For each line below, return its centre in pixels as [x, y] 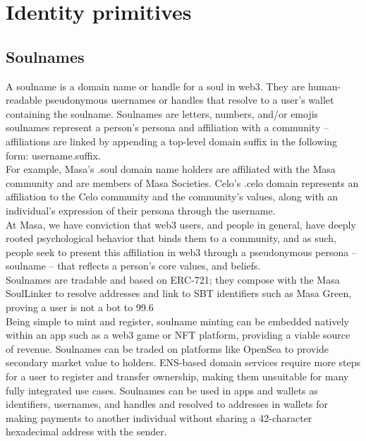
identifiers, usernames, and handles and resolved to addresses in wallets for [167, 404]
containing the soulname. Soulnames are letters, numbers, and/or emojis [162, 113]
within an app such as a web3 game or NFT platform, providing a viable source [178, 335]
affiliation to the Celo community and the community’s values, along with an [172, 197]
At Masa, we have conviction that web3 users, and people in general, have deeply [181, 224]
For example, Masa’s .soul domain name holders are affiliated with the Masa [171, 169]
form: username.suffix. [53, 155]
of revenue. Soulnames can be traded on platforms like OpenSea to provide [167, 348]
